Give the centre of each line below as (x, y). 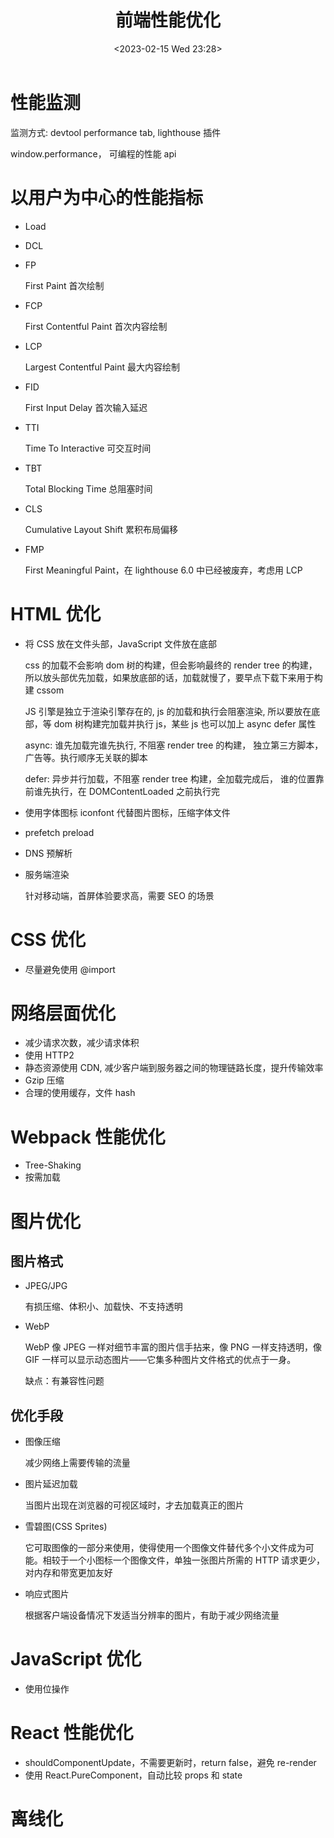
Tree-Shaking (53, 1165)
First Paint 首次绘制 (64, 285)
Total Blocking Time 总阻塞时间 (88, 488)
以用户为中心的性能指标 (107, 197)
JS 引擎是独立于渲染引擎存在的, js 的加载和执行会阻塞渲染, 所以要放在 (168, 711)
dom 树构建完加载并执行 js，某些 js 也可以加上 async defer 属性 (185, 723)
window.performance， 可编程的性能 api (93, 153)
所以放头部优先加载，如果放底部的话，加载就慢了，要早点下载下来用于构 (173, 677)
